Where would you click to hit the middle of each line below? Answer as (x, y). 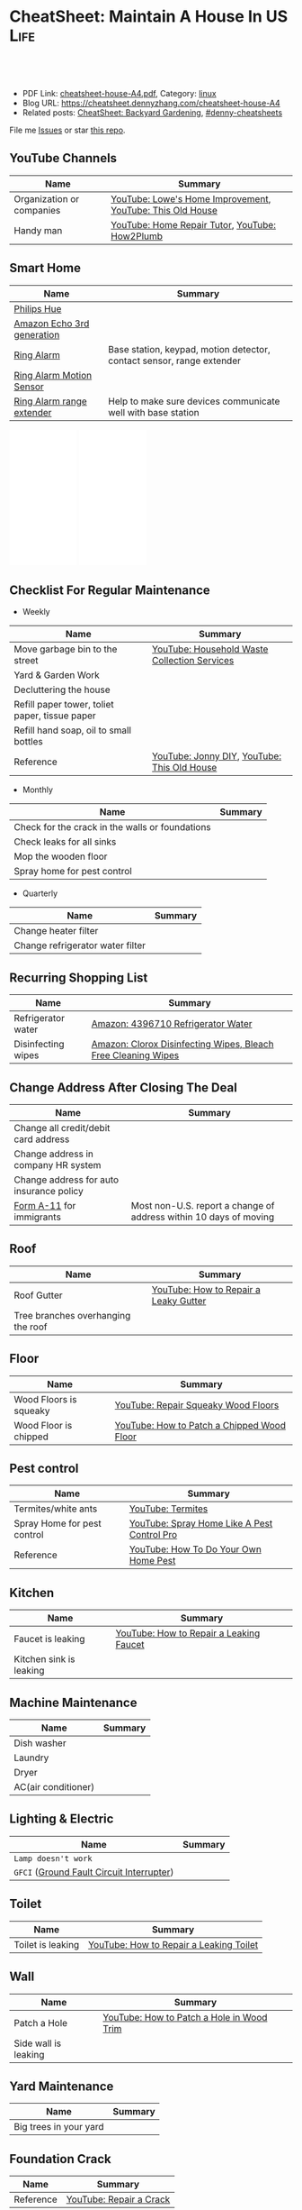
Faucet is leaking (49, 1639)
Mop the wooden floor (61, 856)
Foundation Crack (61, 2159)
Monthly (38, 790)
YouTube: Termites (169, 1509)
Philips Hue (38, 308)
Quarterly (40, 893)
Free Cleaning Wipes (135, 1055)
